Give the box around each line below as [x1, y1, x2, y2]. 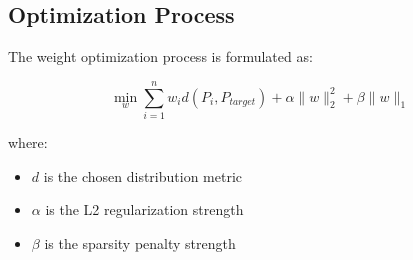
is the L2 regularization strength [45, 199, 244, 220]
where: [8, 131, 48, 152]
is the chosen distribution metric [43, 165, 242, 186]
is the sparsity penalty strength [44, 232, 236, 253]
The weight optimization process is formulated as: [8, 46, 313, 67]
